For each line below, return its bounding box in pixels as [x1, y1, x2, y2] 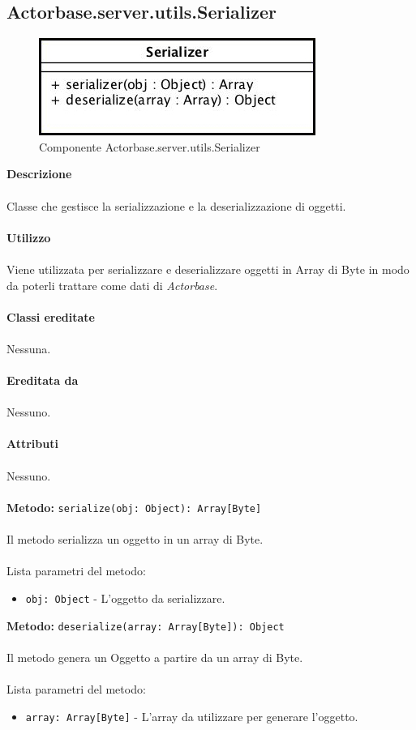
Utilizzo [6, 228, 51, 245]
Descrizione [6, 165, 72, 182]
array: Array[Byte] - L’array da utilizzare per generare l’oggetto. [25, 707, 358, 724]
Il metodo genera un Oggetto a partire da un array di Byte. [6, 648, 303, 665]
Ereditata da [6, 372, 79, 389]
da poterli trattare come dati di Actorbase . [6, 276, 218, 293]
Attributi [6, 435, 58, 452]
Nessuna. [6, 339, 51, 356]
